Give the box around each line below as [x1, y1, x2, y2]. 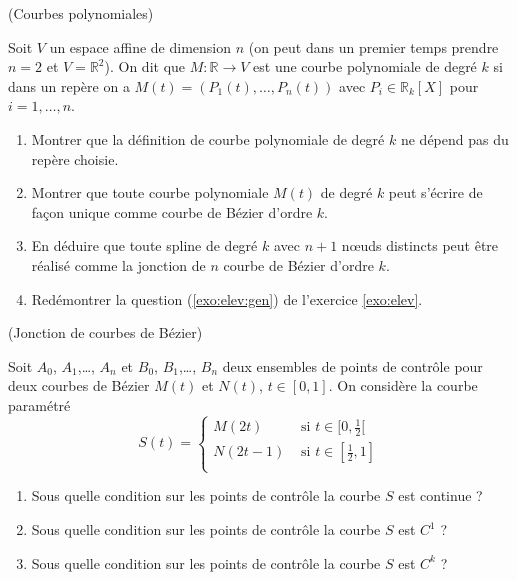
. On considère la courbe [328, 375, 478, 396]
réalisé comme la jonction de [31, 254, 206, 275]
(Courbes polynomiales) [8, 3, 154, 23]
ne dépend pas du [400, 128, 509, 149]
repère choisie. [31, 148, 119, 169]
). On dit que [104, 56, 186, 77]
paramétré [8, 394, 71, 415]
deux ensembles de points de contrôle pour [222, 355, 483, 376]
